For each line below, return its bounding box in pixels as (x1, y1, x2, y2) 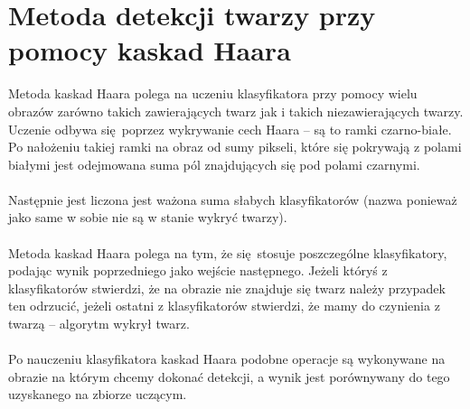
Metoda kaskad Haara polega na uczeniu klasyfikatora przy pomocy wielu (8, 84, 418, 103)
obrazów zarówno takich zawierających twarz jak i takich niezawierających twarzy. (8, 101, 464, 120)
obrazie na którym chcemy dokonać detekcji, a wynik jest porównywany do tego (8, 367, 450, 386)
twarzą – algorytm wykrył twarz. (8, 314, 190, 333)
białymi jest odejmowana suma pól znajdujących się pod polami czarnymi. (8, 154, 420, 173)
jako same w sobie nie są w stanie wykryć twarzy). (8, 208, 287, 227)
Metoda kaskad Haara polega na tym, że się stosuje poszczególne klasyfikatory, (8, 243, 447, 262)
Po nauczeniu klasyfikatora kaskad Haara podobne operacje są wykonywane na (8, 349, 446, 368)
